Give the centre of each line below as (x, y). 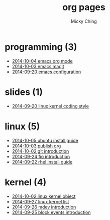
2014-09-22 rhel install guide (42, 162)
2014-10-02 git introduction (40, 151)
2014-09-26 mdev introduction (44, 207)
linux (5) (22, 126)
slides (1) (24, 92)
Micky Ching (84, 21)
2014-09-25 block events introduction (51, 212)
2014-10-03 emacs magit (38, 66)
